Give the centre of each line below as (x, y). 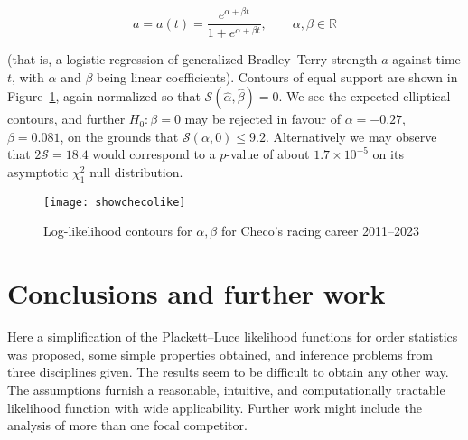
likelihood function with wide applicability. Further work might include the (215, 407)
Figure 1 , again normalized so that (104, 96)
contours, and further (66, 119)
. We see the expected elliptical (365, 96)
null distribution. (136, 171)
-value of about (268, 154)
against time (426, 59)
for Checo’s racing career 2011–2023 (320, 231)
